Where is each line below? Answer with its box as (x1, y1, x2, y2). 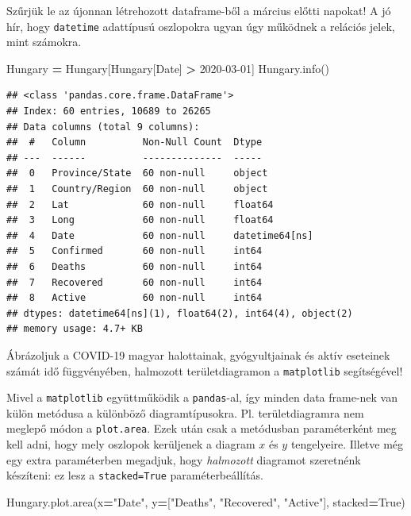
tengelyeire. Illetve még (290, 436, 404, 452)
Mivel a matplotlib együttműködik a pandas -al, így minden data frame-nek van (6, 389, 398, 406)
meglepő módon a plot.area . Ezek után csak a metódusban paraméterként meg (6, 420, 397, 437)
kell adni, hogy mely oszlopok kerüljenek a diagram (6, 436, 255, 452)
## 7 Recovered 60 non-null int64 (6, 276, 263, 288)
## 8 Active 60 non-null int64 (6, 292, 263, 304)
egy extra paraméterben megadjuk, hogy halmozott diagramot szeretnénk (6, 451, 361, 468)
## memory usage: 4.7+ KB (6, 323, 143, 335)
